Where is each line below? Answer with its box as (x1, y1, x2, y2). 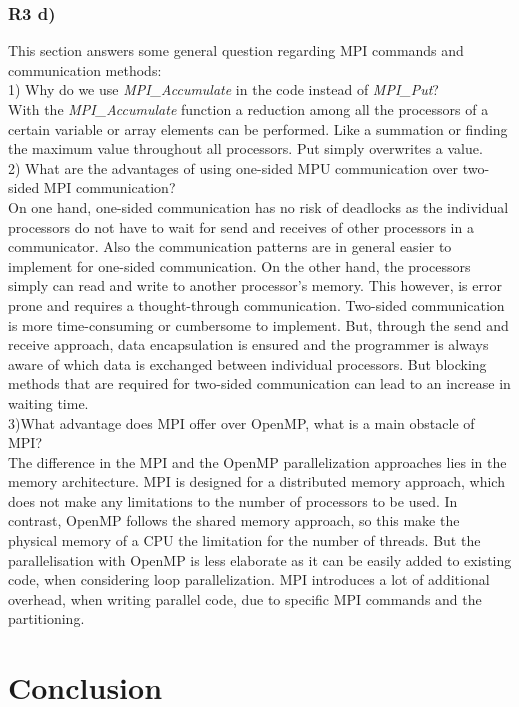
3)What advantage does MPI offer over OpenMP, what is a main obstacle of (8, 412, 475, 433)
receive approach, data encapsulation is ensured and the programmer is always (8, 334, 489, 355)
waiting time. (8, 392, 89, 413)
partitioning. (8, 608, 85, 629)
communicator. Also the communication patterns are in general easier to (8, 236, 452, 257)
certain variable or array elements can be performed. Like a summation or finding (8, 118, 508, 139)
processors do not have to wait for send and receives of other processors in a (8, 216, 474, 237)
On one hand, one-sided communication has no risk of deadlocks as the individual (8, 196, 509, 217)
